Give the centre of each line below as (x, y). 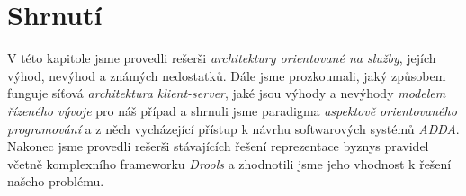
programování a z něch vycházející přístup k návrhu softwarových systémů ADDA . (233, 128)
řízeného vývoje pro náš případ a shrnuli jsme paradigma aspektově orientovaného (232, 110)
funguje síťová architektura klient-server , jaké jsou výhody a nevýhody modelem (227, 93)
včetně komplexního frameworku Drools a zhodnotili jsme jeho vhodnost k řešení (229, 163)
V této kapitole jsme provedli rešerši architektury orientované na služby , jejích (222, 58)
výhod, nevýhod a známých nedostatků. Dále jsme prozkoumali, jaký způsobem (227, 75)
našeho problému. (56, 181)
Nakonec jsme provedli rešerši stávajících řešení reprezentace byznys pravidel (218, 146)
